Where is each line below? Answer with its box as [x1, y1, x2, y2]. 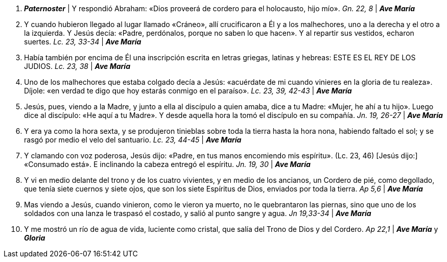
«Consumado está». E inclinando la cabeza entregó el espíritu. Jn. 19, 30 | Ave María [24, 160, 311, 169]
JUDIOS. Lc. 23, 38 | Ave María [24, 62, 130, 70]
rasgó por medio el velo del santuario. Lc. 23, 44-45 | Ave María [24, 135, 242, 144]
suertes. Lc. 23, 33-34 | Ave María [24, 37, 142, 46]
